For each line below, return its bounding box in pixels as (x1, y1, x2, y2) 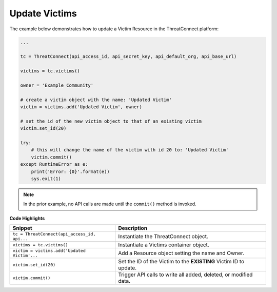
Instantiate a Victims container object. (118, 241, 210, 248)
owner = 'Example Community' (20, 82, 94, 88)
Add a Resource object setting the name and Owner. (118, 249, 245, 257)
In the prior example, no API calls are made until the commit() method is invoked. (23, 201, 197, 207)
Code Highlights (9, 215, 45, 221)
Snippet (12, 225, 33, 232)
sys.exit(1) (31, 176, 62, 182)
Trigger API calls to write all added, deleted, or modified (118, 271, 253, 278)
